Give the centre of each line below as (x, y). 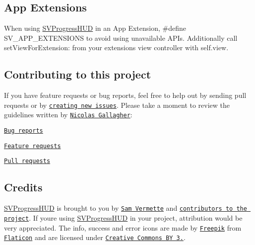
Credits (23, 187)
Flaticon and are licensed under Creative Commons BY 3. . (95, 237)
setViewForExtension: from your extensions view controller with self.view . (116, 47)
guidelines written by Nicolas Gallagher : (68, 115)
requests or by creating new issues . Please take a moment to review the (117, 105)
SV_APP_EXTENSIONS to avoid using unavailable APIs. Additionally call (121, 38)
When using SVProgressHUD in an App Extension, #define (95, 28)
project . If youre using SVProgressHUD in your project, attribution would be (123, 217)
